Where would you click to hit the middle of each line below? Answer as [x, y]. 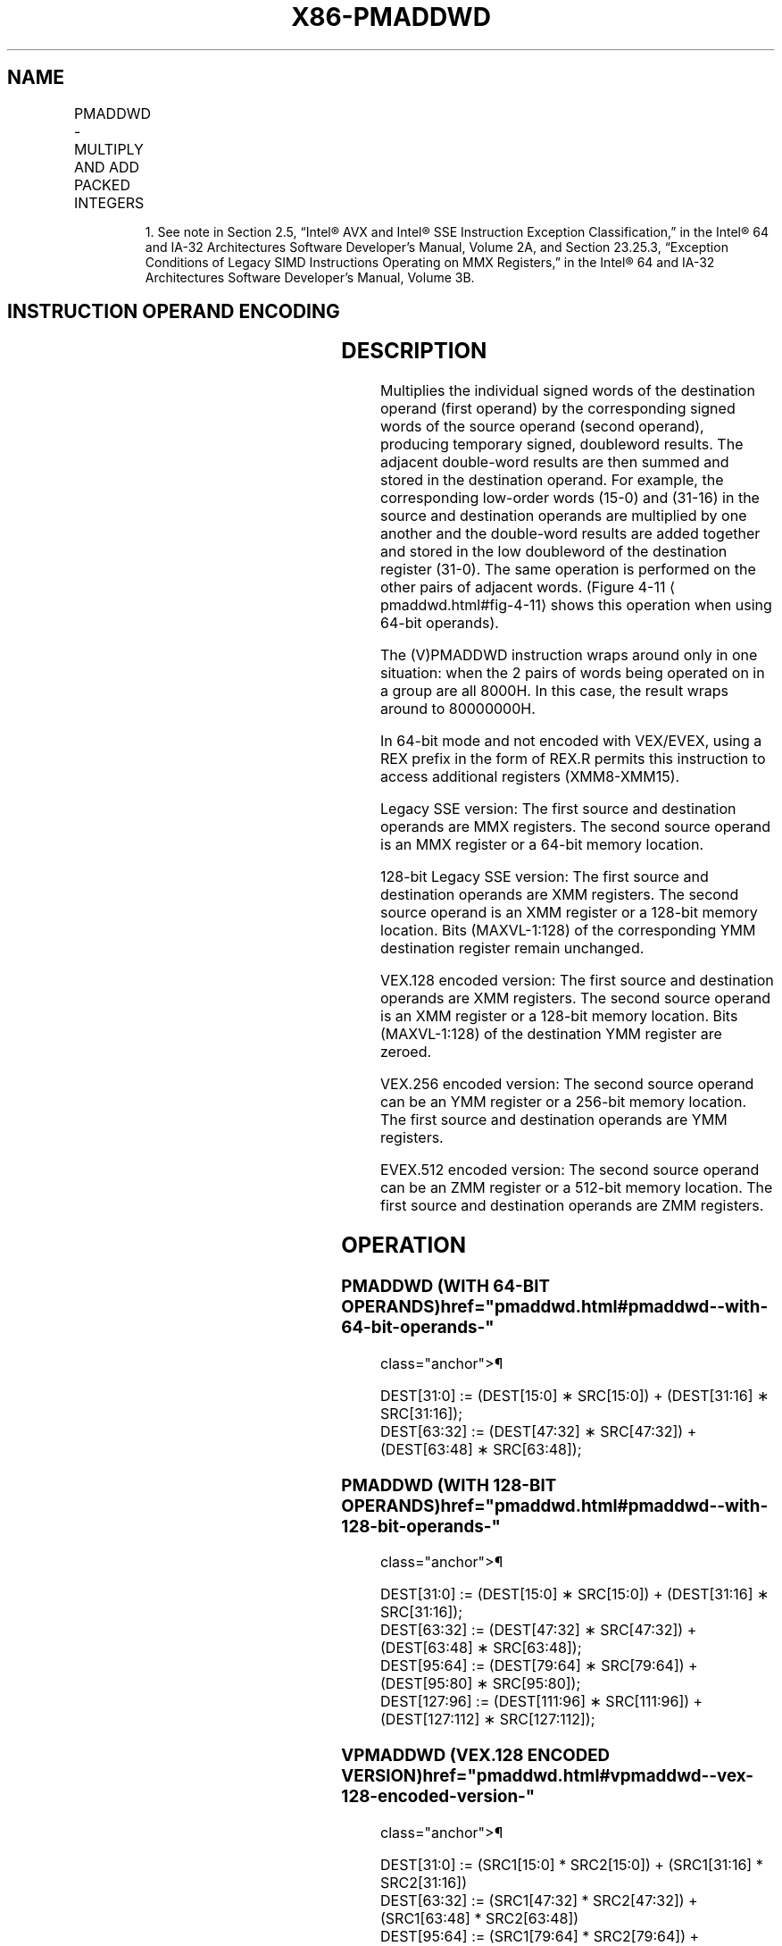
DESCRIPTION [414, 351]
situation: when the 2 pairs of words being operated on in [573, 673]
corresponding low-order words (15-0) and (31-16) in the [570, 498]
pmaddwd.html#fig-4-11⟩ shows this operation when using [576, 605]
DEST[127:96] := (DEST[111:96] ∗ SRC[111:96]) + [542, 1702]
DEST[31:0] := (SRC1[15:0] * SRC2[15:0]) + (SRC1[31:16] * [572, 1864]
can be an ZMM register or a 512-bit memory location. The [577, 1188]
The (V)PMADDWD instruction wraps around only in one [569, 655]
